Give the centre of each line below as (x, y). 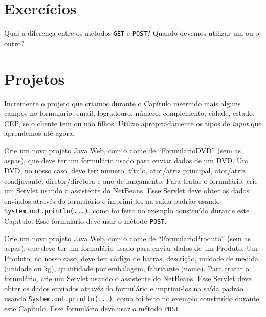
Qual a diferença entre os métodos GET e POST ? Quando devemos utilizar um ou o (132, 33)
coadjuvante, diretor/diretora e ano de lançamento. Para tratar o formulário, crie (131, 180)
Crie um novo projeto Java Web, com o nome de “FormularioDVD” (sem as (123, 150)
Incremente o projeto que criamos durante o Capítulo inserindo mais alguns (123, 103)
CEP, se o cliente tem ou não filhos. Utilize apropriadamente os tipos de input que (133, 123)
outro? (14, 43)
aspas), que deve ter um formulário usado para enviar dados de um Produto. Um (131, 248)
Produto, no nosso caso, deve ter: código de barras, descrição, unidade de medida (131, 258)
